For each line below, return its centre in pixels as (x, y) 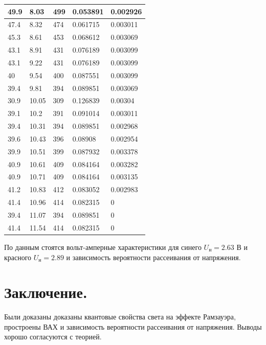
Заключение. (46, 292)
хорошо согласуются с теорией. (53, 337)
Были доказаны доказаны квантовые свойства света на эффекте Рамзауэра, (120, 317)
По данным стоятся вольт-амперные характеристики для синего (103, 247)
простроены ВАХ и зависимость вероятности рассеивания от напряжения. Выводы (133, 326)
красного (18, 257)
